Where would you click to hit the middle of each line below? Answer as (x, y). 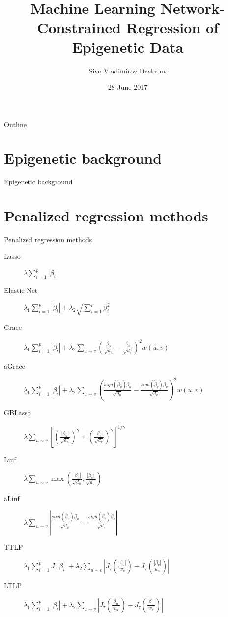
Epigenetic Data (128, 47)
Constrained (79, 27)
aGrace (14, 366)
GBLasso (17, 413)
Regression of (172, 27)
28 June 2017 (128, 87)
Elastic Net (21, 290)
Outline (15, 124)
